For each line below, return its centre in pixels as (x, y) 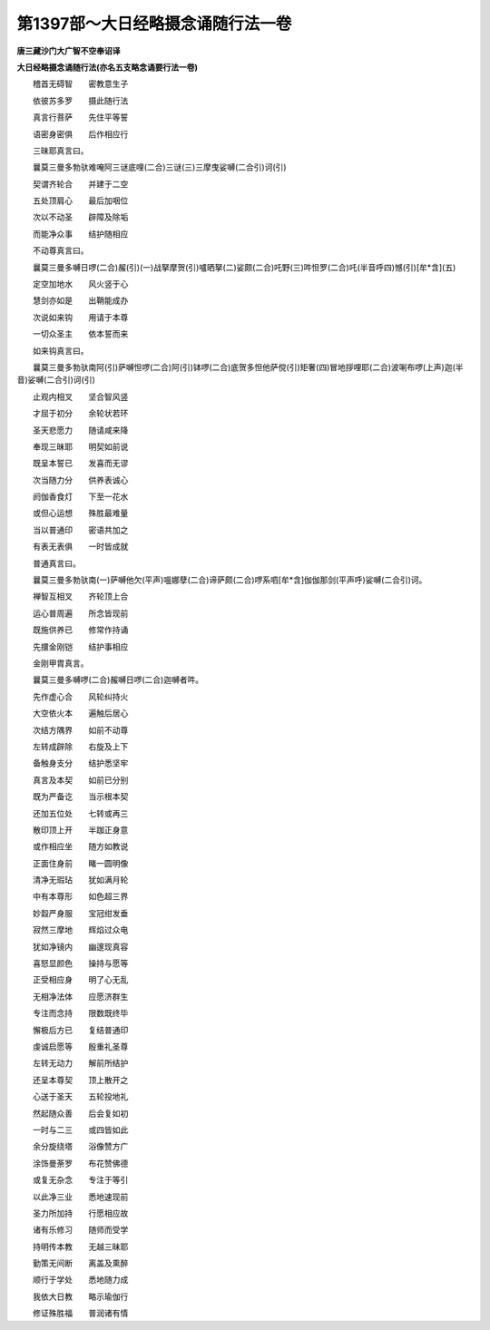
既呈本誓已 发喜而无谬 (80, 464)
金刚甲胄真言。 (60, 663)
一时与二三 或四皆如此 (80, 1130)
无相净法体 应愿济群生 (80, 996)
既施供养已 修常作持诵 (80, 630)
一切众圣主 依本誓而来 (80, 334)
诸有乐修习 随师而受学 (80, 1230)
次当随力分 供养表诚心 (80, 480)
